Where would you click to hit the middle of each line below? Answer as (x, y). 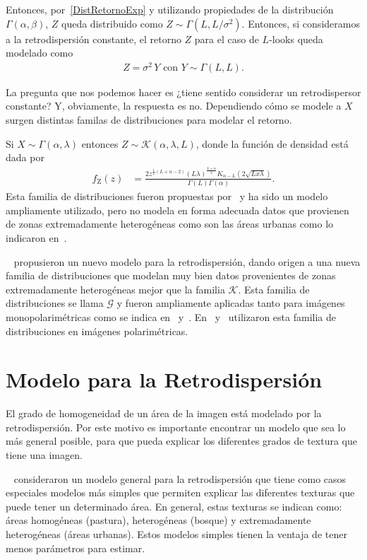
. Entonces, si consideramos (301, 23)
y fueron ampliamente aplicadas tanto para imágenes (231, 303)
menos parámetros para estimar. (76, 548)
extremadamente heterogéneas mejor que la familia (115, 289)
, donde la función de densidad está (272, 143)
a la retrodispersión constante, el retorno (94, 39)
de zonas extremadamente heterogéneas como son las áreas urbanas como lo (170, 224)
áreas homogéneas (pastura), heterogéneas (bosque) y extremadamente (158, 520)
